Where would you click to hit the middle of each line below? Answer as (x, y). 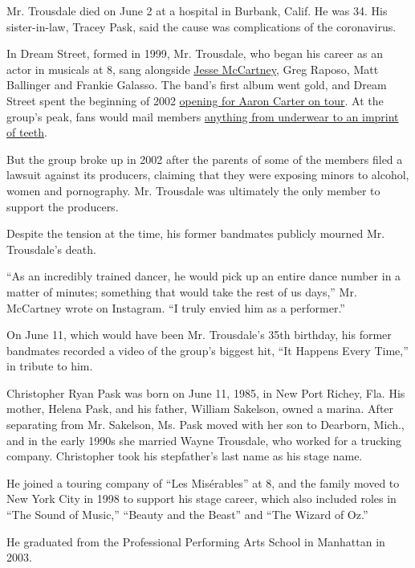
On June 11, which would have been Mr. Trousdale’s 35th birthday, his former (199, 335)
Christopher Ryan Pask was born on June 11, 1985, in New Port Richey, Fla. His (206, 392)
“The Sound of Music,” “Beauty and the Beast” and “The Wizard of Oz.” (187, 515)
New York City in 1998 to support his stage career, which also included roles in (201, 499)
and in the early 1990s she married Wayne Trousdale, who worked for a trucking (204, 440)
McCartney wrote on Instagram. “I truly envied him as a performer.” (176, 307)
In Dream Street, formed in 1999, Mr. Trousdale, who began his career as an (195, 53)
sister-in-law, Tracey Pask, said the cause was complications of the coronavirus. (201, 26)
